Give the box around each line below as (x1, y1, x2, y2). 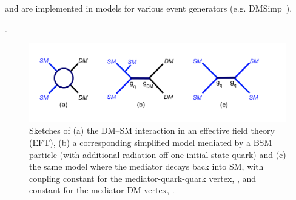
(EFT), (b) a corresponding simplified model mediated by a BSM (29, 136, 272, 148)
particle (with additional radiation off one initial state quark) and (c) (29, 148, 286, 160)
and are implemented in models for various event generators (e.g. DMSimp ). (5, 2, 292, 14)
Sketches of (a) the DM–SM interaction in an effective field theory (29, 124, 275, 137)
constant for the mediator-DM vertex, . (29, 184, 175, 196)
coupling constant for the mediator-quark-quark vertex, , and (29, 171, 257, 184)
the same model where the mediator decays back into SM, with (29, 160, 264, 173)
